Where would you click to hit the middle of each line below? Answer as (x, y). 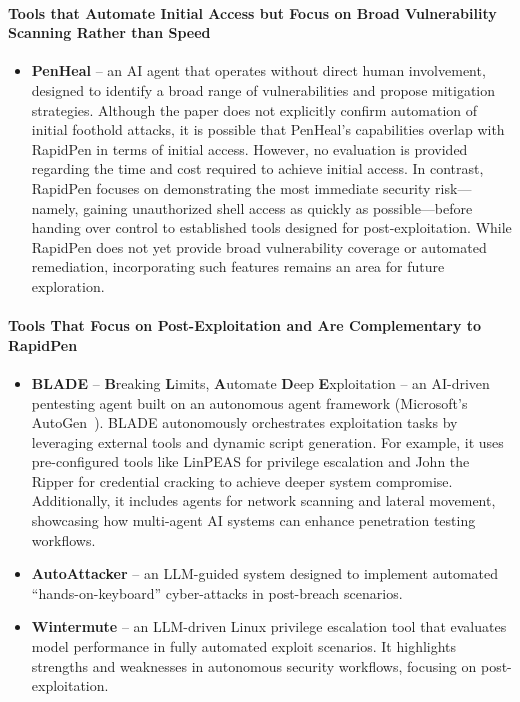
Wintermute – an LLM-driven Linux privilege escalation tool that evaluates (269, 626)
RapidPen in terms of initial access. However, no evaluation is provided (249, 148)
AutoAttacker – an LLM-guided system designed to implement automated (265, 573)
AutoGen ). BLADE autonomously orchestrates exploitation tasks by (244, 422)
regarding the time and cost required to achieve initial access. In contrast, (257, 168)
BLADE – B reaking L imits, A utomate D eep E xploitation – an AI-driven (260, 382)
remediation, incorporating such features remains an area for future (238, 266)
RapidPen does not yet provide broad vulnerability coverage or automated (259, 246)
